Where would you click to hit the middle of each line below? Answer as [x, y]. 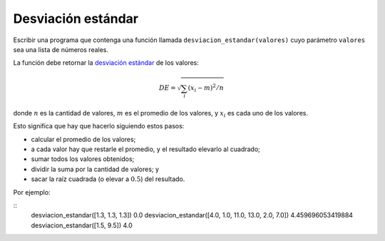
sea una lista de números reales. [61, 49]
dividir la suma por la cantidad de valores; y [95, 169]
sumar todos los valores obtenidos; [83, 159]
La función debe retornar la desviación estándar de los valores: [106, 63]
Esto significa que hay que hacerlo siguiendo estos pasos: [99, 126]
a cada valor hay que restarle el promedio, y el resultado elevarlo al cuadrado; [145, 149]
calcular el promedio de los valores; [83, 139]
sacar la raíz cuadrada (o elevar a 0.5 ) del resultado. [108, 179]
